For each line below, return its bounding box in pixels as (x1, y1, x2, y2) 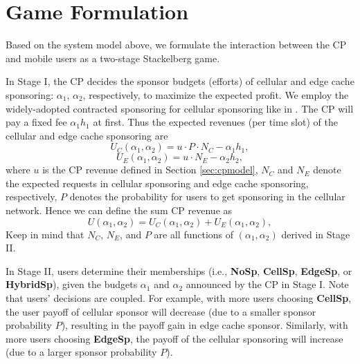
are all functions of (154, 227, 234, 241)
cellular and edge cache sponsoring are (6, 128, 168, 142)
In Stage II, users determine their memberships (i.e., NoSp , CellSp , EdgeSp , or (6, 263, 352, 278)
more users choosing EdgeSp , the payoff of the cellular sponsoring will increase (6, 331, 343, 345)
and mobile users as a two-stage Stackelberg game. (6, 50, 220, 65)
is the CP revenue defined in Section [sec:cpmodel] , (42, 162, 258, 177)
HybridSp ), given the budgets (6, 277, 138, 291)
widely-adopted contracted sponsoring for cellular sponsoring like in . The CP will (6, 101, 354, 115)
